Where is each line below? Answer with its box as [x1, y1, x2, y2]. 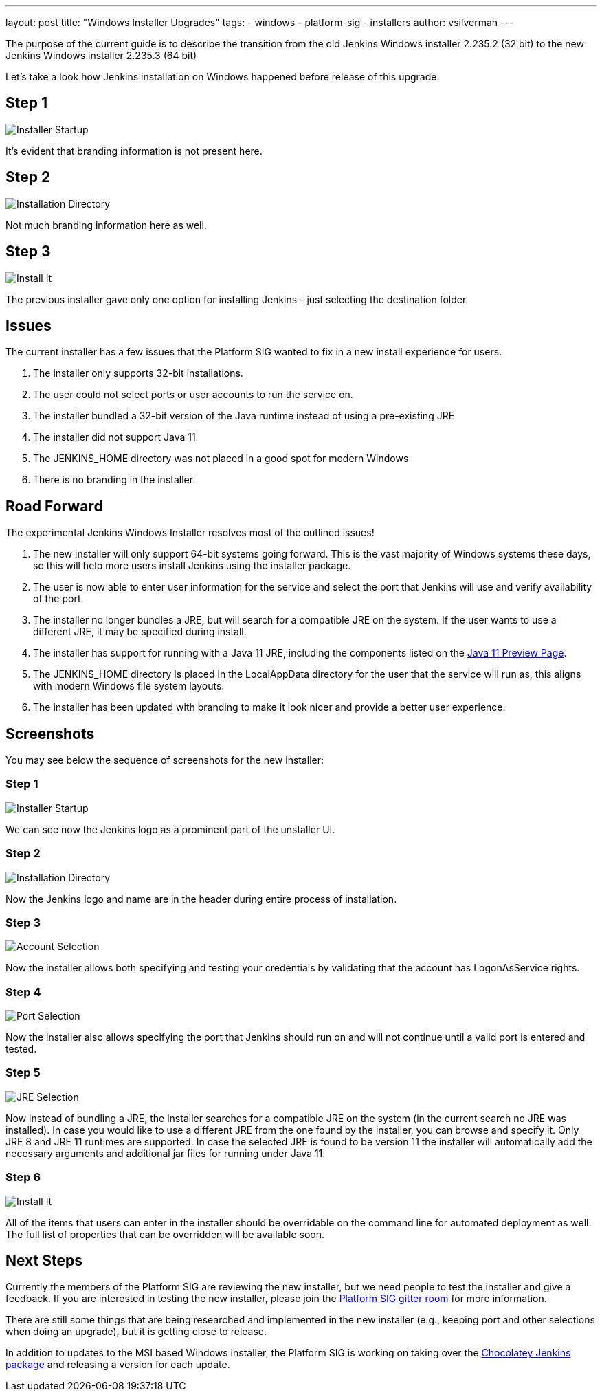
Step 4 [5, 984, 41, 999]
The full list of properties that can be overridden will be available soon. [5, 1228, 325, 1240]
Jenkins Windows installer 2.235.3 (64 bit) [5, 49, 197, 61]
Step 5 [5, 1066, 41, 1080]
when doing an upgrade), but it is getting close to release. [5, 1325, 267, 1338]
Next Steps [5, 1251, 82, 1269]
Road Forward [5, 497, 103, 515]
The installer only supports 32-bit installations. [33, 367, 243, 379]
